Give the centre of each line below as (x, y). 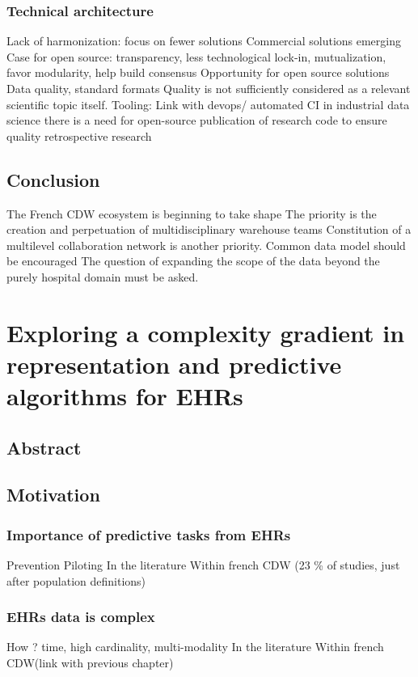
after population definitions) (76, 580)
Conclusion (53, 179)
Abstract (44, 447)
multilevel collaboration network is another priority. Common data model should (206, 245)
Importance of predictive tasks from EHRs (149, 534)
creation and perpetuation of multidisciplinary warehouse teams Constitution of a (209, 229)
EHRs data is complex (81, 617)
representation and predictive (174, 364)
